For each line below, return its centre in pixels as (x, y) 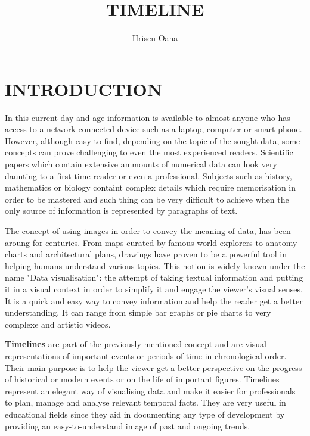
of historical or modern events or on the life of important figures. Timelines (142, 379)
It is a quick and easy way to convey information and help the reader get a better (154, 300)
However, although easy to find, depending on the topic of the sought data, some (153, 140)
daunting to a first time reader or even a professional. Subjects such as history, (148, 175)
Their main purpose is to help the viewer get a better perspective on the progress (154, 367)
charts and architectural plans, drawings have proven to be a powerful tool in (146, 254)
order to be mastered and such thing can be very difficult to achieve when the (147, 199)
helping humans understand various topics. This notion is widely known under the (155, 265)
